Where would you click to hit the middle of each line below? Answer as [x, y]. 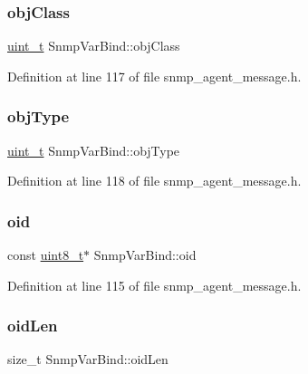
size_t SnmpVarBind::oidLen [88, 359]
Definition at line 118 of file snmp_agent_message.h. [154, 181]
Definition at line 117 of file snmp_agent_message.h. [154, 76]
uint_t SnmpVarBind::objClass [94, 46]
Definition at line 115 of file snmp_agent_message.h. [154, 285]
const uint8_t [46, 255]
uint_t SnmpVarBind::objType [94, 150]
